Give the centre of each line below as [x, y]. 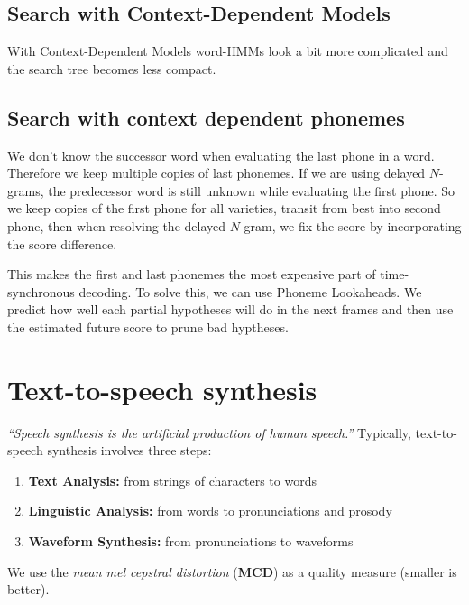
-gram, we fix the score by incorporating [350, 225]
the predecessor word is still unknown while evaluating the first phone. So [252, 190]
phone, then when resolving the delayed [117, 225]
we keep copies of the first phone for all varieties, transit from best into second [224, 208]
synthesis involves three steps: [129, 450]
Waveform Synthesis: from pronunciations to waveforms [191, 541]
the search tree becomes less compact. [112, 68]
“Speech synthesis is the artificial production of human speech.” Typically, [209, 432]
